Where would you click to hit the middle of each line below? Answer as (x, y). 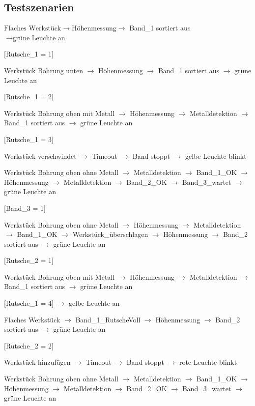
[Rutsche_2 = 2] (29, 345)
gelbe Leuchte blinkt (216, 156)
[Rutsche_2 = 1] (29, 260)
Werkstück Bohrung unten (43, 70)
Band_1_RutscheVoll (108, 319)
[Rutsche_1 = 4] (29, 303)
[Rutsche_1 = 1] (29, 54)
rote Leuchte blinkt (208, 362)
